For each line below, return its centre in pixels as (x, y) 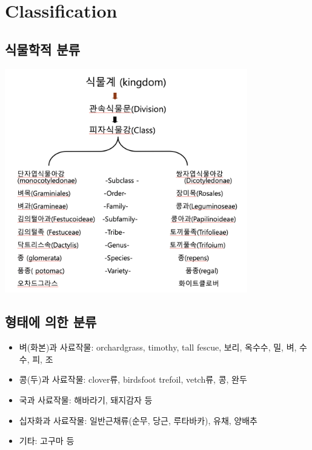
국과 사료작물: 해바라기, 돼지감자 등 (86, 399)
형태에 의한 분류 (51, 322)
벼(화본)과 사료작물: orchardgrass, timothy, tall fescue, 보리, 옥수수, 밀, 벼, (158, 347)
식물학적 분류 (42, 49)
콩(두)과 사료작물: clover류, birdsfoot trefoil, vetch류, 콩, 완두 (133, 379)
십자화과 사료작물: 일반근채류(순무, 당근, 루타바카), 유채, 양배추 (138, 420)
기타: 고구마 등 (47, 441)
